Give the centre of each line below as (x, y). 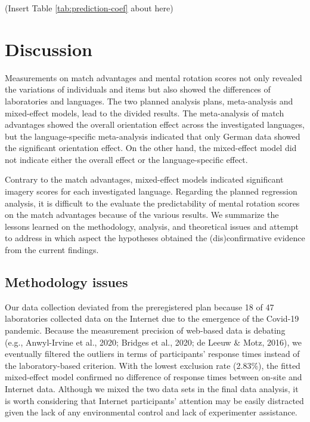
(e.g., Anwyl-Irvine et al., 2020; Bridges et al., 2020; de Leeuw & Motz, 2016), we (153, 342)
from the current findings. (52, 250)
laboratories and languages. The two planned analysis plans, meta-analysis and (149, 101)
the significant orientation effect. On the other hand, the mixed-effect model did (151, 148)
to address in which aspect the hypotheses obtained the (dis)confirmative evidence (155, 238)
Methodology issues (66, 282)
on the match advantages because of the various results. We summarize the (142, 215)
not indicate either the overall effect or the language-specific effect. (126, 159)
